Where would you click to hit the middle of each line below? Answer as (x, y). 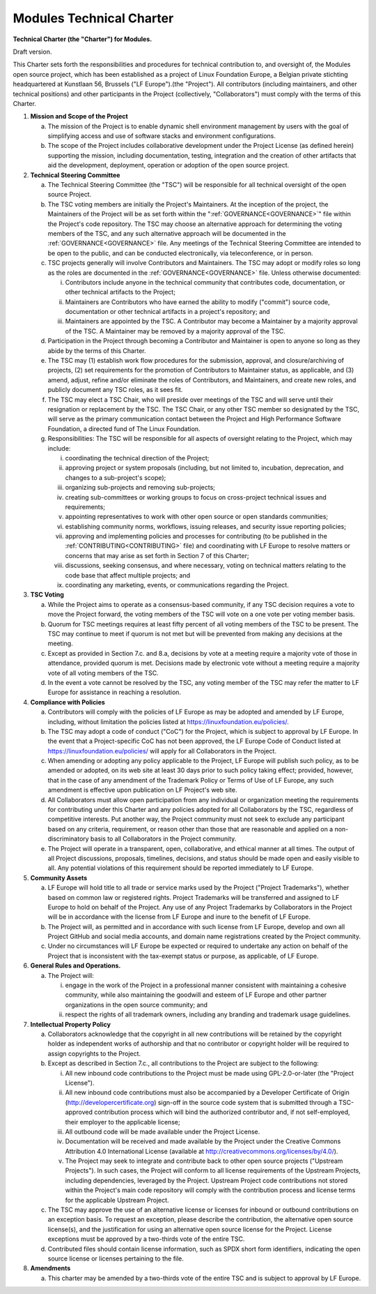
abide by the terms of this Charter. (97, 351)
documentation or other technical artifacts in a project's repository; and (168, 312)
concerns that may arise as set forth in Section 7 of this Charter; (157, 555)
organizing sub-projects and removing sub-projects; (140, 488)
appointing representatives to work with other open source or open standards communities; (197, 517)
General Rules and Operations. (76, 965)
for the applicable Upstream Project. (117, 1200)
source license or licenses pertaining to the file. (116, 1258)
